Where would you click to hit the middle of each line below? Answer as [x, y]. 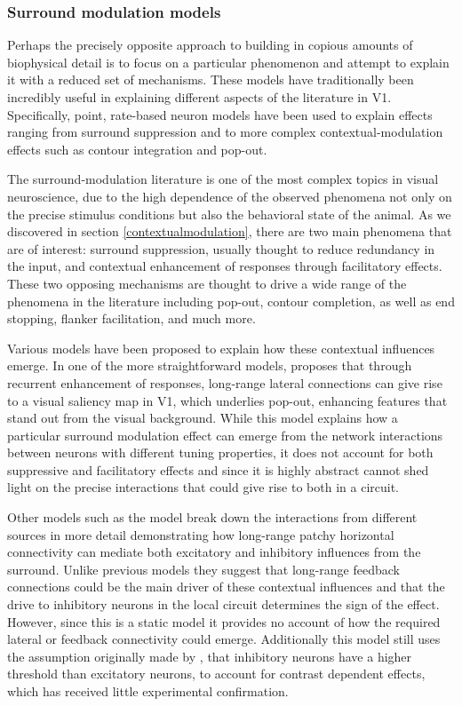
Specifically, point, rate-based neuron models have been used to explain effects [220, 114]
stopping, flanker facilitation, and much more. [131, 318]
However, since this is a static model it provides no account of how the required [224, 621]
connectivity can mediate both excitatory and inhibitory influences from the [214, 552]
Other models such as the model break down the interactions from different [212, 517]
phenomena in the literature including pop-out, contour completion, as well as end [231, 301]
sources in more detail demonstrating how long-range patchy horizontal [201, 534]
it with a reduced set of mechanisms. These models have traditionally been [211, 79]
